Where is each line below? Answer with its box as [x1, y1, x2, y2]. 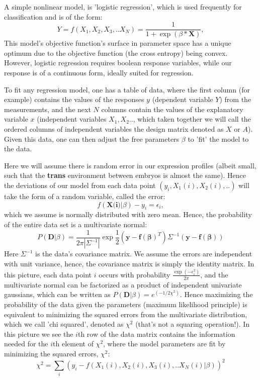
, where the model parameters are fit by [103, 338, 226, 349]
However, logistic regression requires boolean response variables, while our [4, 57, 232, 68]
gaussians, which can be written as [4, 289, 111, 300]
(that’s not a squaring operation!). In [135, 319, 250, 329]
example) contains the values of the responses [4, 94, 144, 105]
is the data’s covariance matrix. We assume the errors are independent [35, 248, 252, 259]
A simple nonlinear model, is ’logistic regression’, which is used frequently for [4, 2, 242, 12]
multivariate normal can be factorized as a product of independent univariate [4, 279, 242, 290]
